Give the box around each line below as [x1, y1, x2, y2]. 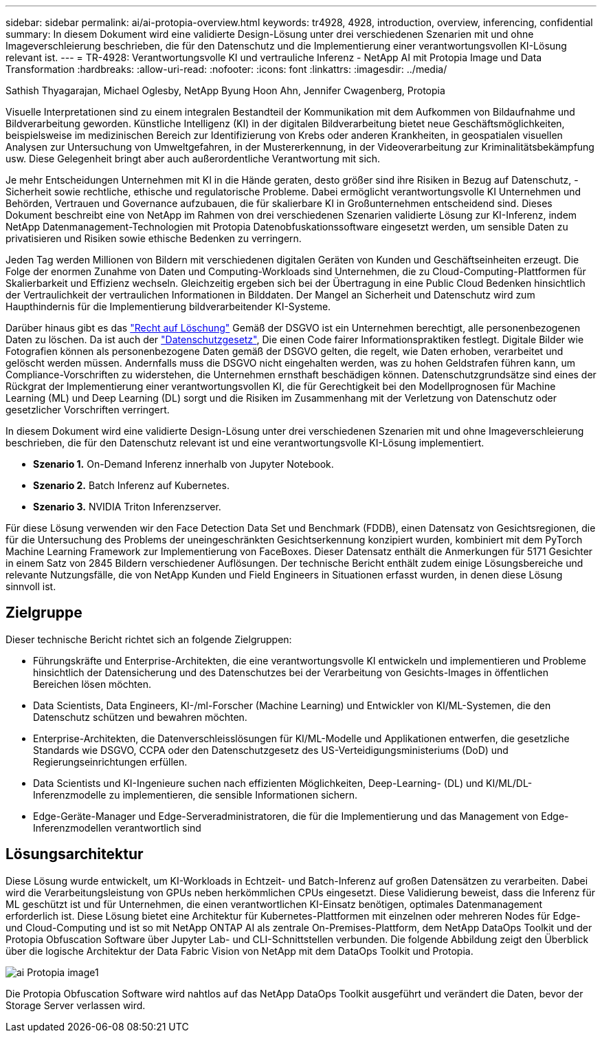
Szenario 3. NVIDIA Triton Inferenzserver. [33, 501, 221, 512]
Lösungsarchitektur [5, 845, 144, 863]
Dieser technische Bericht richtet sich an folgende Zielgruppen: [5, 633, 292, 645]
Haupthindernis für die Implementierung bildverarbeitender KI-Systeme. [5, 301, 331, 312]
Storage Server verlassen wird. [5, 999, 146, 1011]
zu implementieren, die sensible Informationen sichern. [109, 788, 358, 801]
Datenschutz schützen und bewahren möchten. [33, 711, 247, 723]
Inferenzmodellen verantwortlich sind [33, 821, 201, 834]
